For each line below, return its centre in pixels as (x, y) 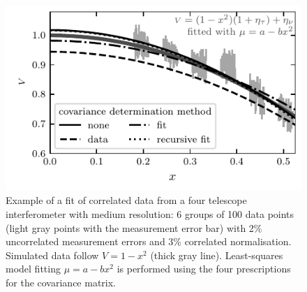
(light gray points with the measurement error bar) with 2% (134, 227)
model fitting (33, 269)
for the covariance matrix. (61, 282)
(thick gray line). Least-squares (217, 255)
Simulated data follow (52, 255)
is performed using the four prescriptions (204, 269)
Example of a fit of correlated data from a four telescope (126, 200)
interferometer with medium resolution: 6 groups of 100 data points (150, 213)
